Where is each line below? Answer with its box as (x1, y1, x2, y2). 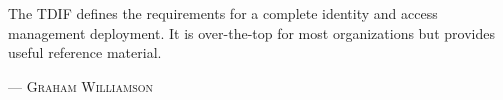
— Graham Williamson (8, 75, 153, 96)
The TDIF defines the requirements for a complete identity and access (8, 3, 438, 23)
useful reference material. (8, 42, 162, 63)
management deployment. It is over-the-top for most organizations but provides (8, 22, 495, 43)
